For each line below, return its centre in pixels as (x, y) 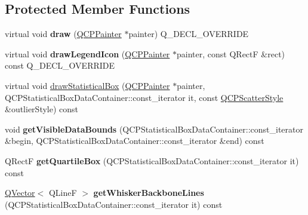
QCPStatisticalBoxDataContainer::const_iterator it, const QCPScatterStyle (144, 97)
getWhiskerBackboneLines (149, 193)
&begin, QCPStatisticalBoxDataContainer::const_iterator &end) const (135, 141)
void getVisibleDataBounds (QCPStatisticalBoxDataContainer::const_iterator (154, 129)
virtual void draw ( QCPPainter (63, 34)
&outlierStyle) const (42, 109)
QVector (20, 193)
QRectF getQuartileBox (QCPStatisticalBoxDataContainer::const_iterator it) (152, 160)
